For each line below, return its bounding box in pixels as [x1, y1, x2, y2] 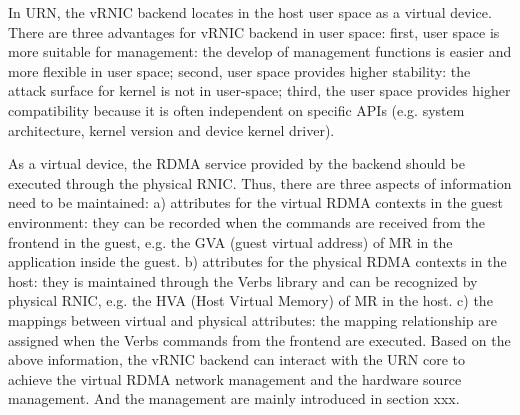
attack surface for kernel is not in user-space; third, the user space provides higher [8, 80, 511, 101]
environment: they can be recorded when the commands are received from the [8, 211, 486, 232]
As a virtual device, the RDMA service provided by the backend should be [8, 153, 465, 174]
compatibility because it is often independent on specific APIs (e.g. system [8, 99, 465, 120]
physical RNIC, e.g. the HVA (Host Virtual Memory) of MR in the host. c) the [8, 290, 493, 311]
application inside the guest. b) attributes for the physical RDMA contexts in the [8, 251, 507, 272]
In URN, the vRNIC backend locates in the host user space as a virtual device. [8, 2, 492, 22]
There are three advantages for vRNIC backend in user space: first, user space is [8, 21, 500, 42]
